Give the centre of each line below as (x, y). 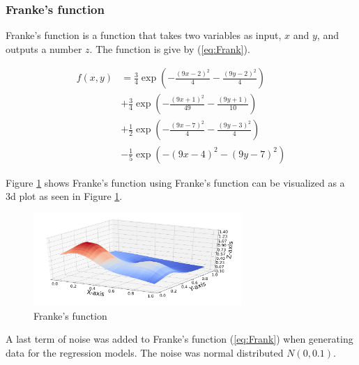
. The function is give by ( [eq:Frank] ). (170, 48)
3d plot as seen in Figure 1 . (64, 196)
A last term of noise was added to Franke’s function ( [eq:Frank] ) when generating (179, 339)
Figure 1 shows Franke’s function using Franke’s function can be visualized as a (175, 182)
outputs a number (44, 48)
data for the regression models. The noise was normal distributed (145, 352)
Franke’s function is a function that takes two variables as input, (144, 35)
